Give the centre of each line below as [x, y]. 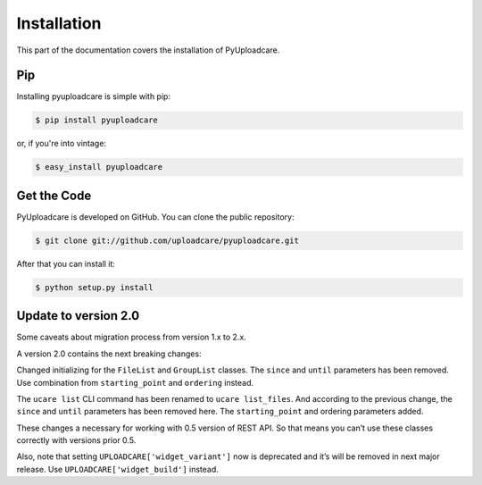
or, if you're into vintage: [62, 144]
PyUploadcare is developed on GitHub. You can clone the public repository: [155, 217]
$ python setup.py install [94, 287]
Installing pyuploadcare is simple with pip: [94, 96]
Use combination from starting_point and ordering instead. [135, 382]
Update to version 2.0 [78, 316]
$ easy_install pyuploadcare [99, 167]
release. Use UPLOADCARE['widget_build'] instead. [117, 469]
